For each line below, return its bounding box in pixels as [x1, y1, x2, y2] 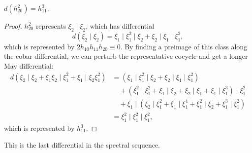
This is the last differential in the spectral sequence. [4, 139, 160, 150]
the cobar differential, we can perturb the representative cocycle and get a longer [4, 51, 248, 61]
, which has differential [86, 21, 155, 31]
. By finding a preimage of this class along [120, 41, 248, 51]
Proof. [4, 21, 22, 31]
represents [35, 21, 66, 31]
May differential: [4, 60, 54, 71]
